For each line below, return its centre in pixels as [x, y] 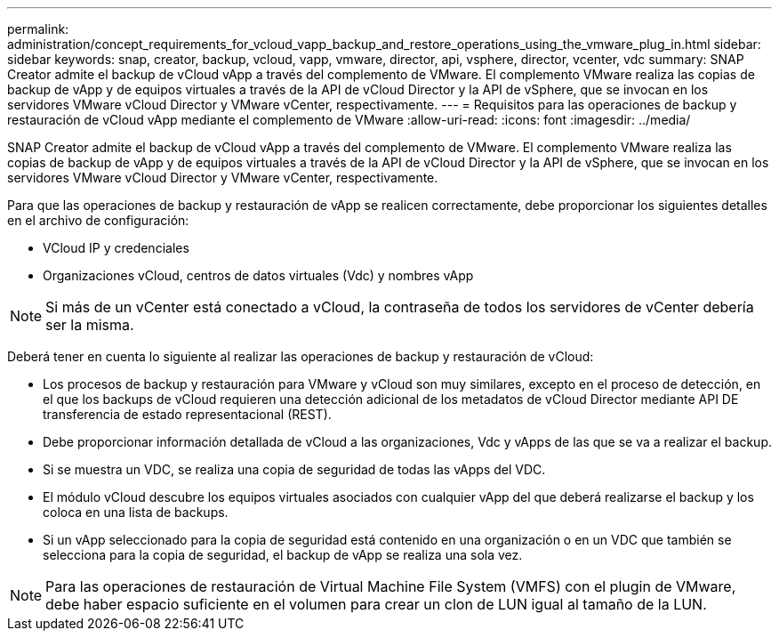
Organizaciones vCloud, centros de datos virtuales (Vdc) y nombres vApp [258, 275]
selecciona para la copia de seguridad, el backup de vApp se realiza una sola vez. [283, 555]
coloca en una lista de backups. [136, 512]
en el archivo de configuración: [98, 220]
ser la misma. [90, 325]
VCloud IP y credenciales [116, 248]
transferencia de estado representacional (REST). [187, 414]
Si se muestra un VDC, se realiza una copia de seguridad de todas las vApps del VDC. [294, 469]
